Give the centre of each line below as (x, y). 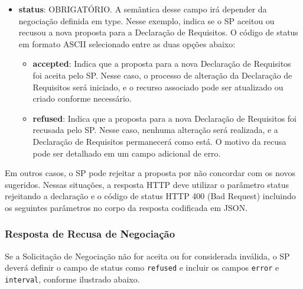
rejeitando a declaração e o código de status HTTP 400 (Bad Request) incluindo (150, 196)
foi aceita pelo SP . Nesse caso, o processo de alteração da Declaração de (162, 75)
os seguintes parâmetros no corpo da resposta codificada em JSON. (126, 207)
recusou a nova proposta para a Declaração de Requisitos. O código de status (158, 32)
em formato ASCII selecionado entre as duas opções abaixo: (127, 43)
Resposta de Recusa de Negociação (90, 234)
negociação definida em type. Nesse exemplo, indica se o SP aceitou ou (146, 20)
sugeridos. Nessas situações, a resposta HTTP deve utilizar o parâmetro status (147, 184)
